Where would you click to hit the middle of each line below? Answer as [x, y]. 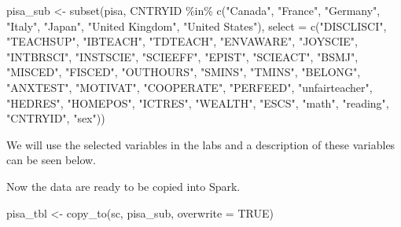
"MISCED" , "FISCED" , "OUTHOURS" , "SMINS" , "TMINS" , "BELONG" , [184, 72]
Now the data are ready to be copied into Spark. [123, 186]
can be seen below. [52, 160]
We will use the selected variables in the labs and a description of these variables [201, 144]
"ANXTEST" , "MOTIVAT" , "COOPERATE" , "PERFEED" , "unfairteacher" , [189, 87]
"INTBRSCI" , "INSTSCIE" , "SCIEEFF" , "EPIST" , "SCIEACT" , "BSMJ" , [182, 56]
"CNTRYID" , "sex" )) [56, 118]
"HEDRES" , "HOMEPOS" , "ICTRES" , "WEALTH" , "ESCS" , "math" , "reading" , [198, 103]
